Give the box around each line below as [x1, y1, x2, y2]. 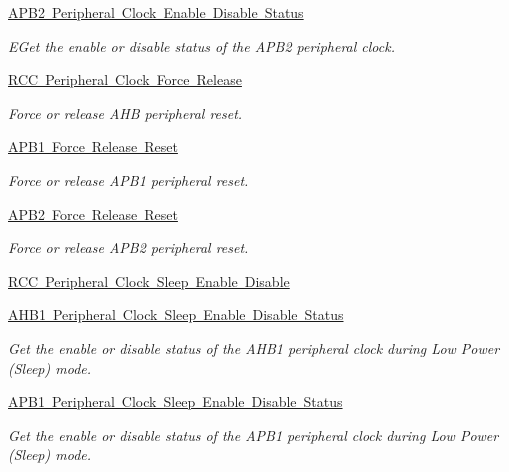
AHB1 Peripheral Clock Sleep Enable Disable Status [8, 304, 344, 325]
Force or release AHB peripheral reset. [8, 102, 243, 123]
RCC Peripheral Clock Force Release [8, 69, 242, 90]
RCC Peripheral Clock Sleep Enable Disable [8, 270, 290, 291]
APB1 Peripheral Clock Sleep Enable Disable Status [8, 391, 343, 412]
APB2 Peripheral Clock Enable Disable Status [8, 2, 304, 22]
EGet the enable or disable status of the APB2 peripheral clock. [8, 35, 395, 56]
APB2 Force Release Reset [8, 203, 178, 224]
